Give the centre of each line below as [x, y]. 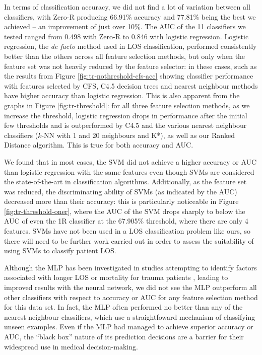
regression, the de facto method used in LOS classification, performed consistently [130, 46]
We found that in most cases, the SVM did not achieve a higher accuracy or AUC [130, 161]
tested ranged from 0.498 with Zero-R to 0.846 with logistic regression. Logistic [126, 36]
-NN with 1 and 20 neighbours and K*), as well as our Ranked [138, 135]
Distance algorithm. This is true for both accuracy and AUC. [99, 145]
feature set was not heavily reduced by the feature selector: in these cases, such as [130, 66]
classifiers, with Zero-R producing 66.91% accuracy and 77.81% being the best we [130, 16]
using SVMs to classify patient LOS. [60, 251]
